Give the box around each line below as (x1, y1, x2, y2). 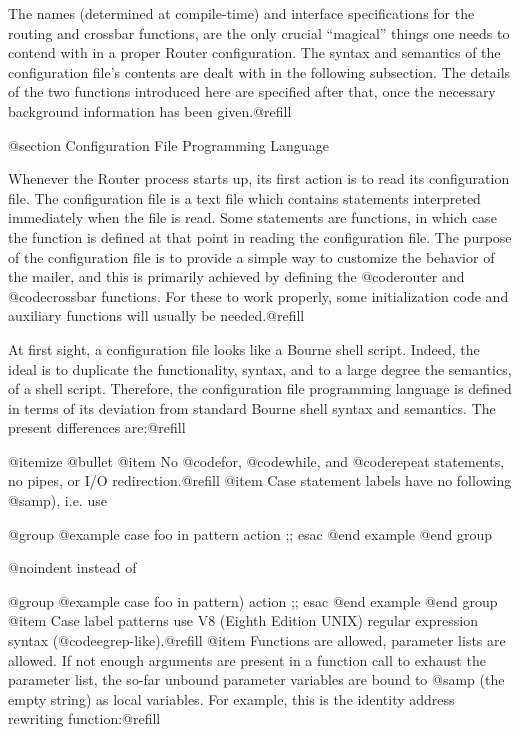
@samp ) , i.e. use (8, 490, 107, 511)
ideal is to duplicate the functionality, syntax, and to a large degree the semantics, (8, 358, 512, 379)
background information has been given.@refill (8, 100, 292, 121)
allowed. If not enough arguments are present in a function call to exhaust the (8, 649, 486, 670)
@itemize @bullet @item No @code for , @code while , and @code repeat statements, (8, 450, 505, 471)
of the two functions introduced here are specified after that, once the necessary (8, 81, 496, 102)
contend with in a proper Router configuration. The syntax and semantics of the (8, 42, 501, 63)
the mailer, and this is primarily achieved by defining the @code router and (8, 266, 465, 287)
